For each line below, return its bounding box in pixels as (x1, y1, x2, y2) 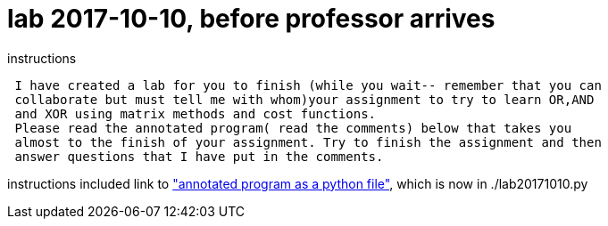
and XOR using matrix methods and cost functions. (14, 106, 377, 121)
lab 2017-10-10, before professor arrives (7, 4, 496, 34)
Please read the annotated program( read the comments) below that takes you (14, 120, 572, 135)
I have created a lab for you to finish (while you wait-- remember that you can (14, 77, 602, 93)
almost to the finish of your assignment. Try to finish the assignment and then (14, 134, 602, 149)
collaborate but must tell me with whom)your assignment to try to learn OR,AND (14, 92, 595, 107)
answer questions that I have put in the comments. (14, 149, 384, 164)
